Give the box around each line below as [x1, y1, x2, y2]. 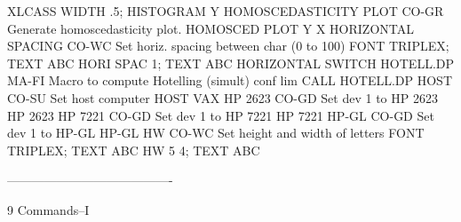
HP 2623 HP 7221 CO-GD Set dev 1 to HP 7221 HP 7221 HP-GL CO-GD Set [7, 106, 434, 124]
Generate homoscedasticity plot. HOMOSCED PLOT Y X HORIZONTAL [7, 19, 415, 37]
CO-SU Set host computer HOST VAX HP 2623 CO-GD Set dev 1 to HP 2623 [7, 88, 438, 107]
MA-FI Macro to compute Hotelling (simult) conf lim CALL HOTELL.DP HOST [7, 71, 453, 90]
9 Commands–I [7, 200, 90, 218]
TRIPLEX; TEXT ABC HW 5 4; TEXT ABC [7, 140, 260, 159]
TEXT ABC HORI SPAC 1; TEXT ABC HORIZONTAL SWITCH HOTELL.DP [7, 53, 455, 72]
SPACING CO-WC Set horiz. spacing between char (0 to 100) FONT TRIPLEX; [7, 36, 449, 55]
